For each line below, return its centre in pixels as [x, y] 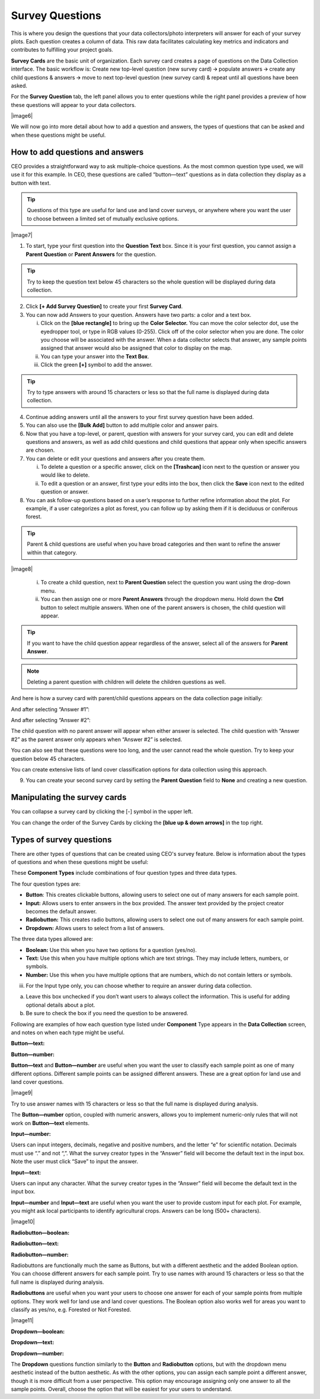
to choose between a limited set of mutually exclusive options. [103, 218]
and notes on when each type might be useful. [68, 1033]
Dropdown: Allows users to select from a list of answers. [95, 928]
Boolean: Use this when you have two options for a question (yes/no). [111, 950]
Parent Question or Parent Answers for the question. [91, 254]
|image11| [22, 1321]
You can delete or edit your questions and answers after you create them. [116, 458]
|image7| [22, 235]
